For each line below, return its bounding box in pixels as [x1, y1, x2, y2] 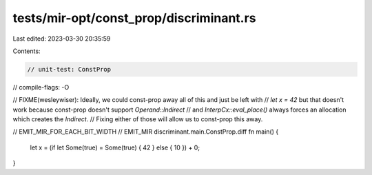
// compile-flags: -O [12, 83, 70, 91]
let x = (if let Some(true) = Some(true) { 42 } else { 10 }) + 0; [30, 143, 200, 152]
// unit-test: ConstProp [27, 65, 112, 73]
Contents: [12, 47, 41, 55]
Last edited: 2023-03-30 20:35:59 [12, 34, 111, 43]
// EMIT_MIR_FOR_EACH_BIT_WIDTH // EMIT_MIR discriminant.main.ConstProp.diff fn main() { [12, 127, 279, 136]
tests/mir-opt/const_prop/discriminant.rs [12, 10, 256, 25]
